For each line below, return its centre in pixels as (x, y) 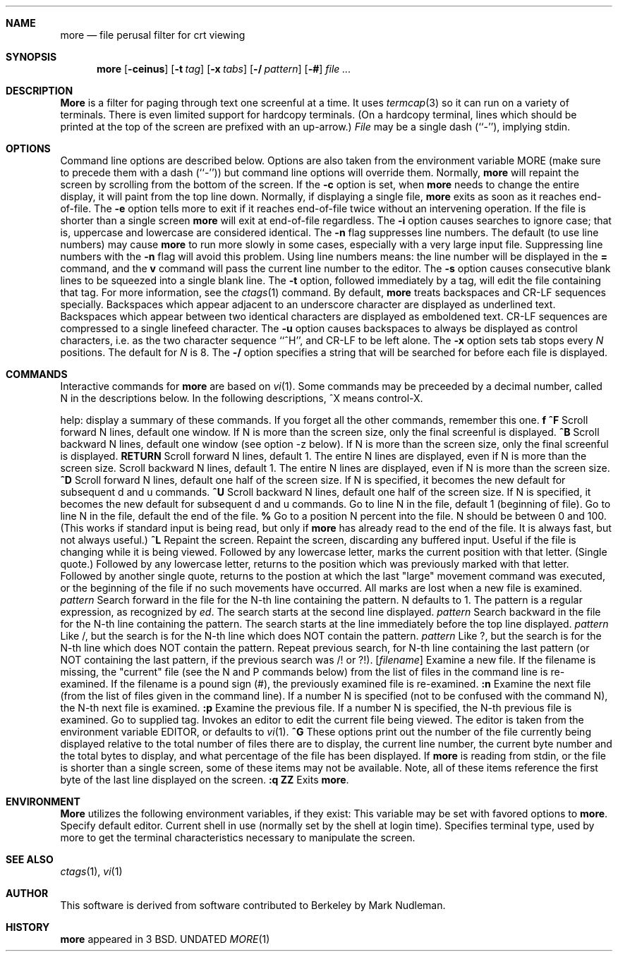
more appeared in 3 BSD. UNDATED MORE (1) (165, 939)
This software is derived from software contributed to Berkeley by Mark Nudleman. (253, 905)
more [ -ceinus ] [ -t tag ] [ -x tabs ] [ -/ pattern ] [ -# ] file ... (224, 69)
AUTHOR (27, 893)
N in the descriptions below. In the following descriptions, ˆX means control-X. (242, 398)
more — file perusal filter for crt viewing (153, 35)
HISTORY (28, 927)
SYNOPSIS (31, 57)
